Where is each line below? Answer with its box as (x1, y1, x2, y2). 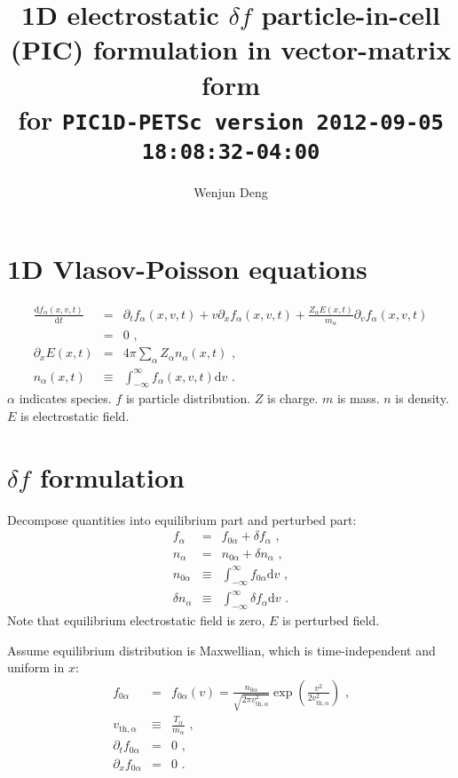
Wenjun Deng (193, 183, 268, 202)
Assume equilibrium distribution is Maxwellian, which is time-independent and (7, 640, 436, 659)
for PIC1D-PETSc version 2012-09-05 (18, 100, 444, 137)
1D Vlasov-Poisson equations (7, 250, 367, 286)
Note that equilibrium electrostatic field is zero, (7, 610, 265, 629)
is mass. (336, 389, 380, 408)
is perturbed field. (282, 610, 380, 629)
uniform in (7, 658, 65, 677)
